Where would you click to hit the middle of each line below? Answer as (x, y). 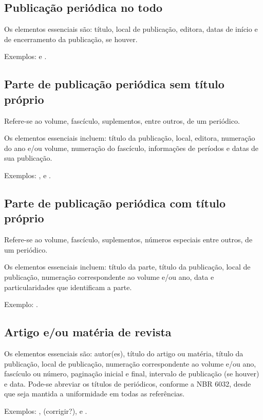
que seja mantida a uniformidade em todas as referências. (95, 394)
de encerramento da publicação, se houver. (71, 39)
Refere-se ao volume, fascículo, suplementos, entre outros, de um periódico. (122, 120)
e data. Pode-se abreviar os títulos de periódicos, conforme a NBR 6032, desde (128, 383)
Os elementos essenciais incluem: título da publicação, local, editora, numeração (130, 138)
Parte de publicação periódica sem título (114, 84)
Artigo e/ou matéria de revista (88, 332)
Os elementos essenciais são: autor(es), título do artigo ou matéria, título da (124, 353)
